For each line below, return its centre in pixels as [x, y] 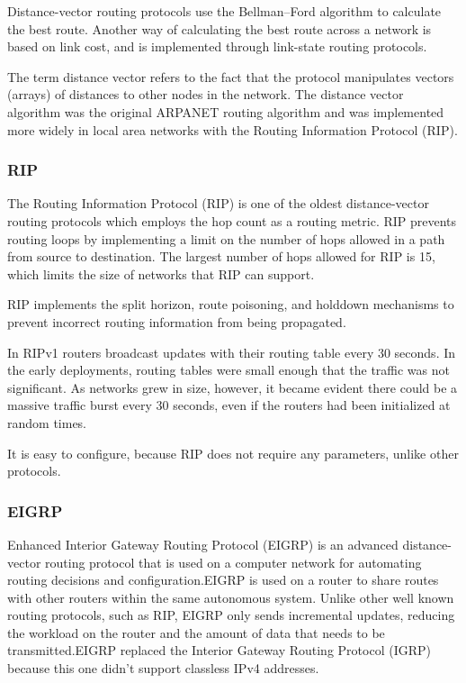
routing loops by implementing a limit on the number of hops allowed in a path [226, 238]
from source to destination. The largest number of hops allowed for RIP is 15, [221, 256]
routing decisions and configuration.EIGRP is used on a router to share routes [223, 580]
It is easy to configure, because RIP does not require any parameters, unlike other [233, 453]
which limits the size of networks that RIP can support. [161, 273]
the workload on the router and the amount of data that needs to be [196, 632]
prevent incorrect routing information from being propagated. [177, 321]
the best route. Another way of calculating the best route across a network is [220, 28]
